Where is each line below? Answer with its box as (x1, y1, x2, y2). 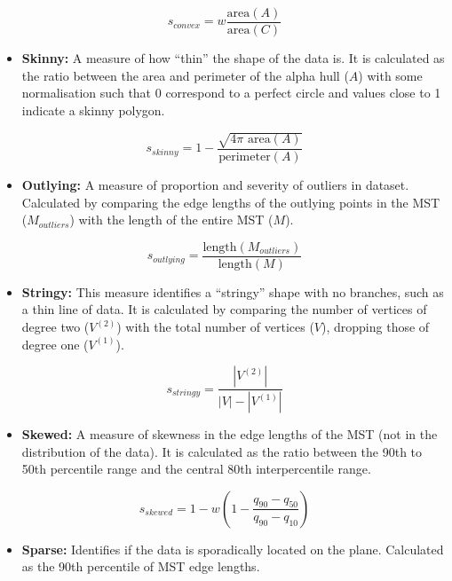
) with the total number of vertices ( (116, 318, 314, 336)
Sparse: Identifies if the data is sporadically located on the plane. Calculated (21, 539, 444, 558)
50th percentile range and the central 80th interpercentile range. (21, 459, 371, 478)
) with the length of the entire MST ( (69, 210, 274, 229)
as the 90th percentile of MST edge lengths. (21, 557, 260, 576)
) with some (358, 66, 423, 84)
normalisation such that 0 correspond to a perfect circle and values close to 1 (21, 83, 441, 102)
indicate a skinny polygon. (21, 100, 165, 119)
